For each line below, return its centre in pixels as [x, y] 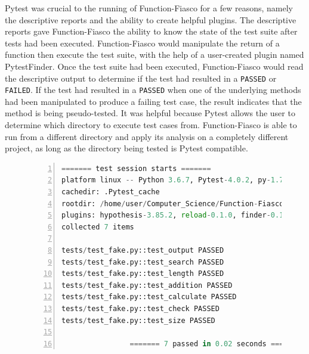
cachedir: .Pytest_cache [111, 192]
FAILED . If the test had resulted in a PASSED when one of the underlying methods [153, 90]
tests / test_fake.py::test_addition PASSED [147, 285]
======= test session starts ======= [136, 168]
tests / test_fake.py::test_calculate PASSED [149, 297]
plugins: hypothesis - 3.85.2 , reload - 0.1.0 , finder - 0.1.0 [177, 215]
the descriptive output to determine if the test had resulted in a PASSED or [141, 78]
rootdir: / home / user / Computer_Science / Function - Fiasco [173, 204]
